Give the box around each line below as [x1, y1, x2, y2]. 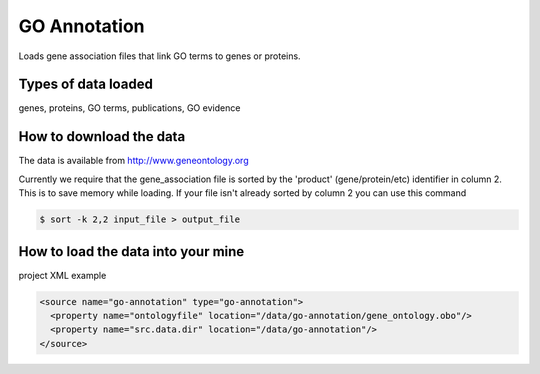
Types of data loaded [18, 76, 154, 93]
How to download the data [18, 128, 186, 145]
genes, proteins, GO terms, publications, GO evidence [18, 102, 241, 114]
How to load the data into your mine [18, 243, 245, 260]
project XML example [18, 269, 107, 281]
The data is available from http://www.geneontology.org [18, 155, 249, 167]
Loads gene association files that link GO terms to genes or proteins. [18, 50, 301, 62]
